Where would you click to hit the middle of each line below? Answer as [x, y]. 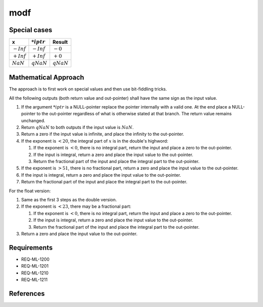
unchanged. [33, 120]
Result [60, 42]
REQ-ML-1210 [35, 273]
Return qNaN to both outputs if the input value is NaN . [77, 127]
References [27, 294]
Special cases [31, 30]
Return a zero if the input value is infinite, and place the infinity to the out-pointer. [103, 134]
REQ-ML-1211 [35, 280]
